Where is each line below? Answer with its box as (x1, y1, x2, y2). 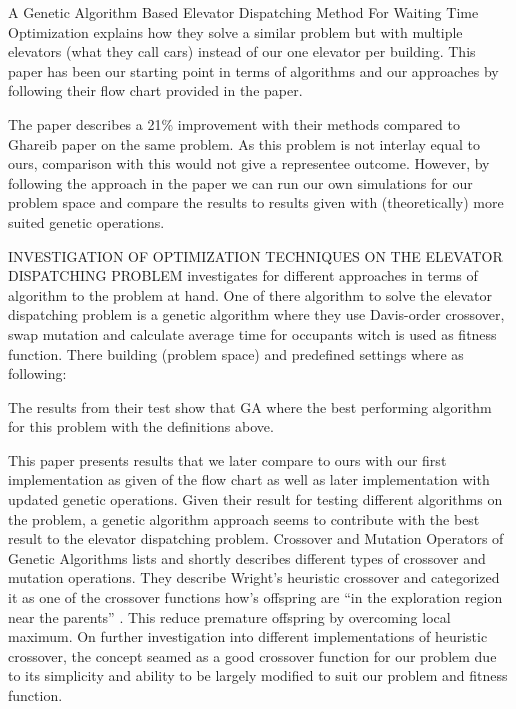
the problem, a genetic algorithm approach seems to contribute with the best (8, 508, 480, 529)
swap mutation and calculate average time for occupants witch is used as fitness (8, 323, 497, 344)
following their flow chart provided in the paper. (8, 80, 303, 101)
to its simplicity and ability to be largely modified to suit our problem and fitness (8, 665, 508, 686)
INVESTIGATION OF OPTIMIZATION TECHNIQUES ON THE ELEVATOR (8, 245, 503, 266)
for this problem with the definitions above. (8, 416, 274, 437)
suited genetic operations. (8, 211, 165, 232)
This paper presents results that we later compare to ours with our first (8, 449, 447, 470)
